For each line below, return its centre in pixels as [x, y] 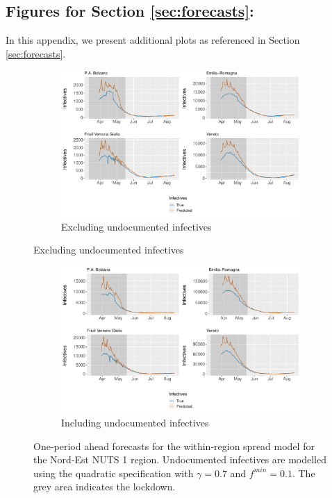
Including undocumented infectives [135, 423]
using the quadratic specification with [114, 473]
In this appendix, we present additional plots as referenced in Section [153, 40]
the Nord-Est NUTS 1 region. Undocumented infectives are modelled [180, 459]
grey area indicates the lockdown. [105, 487]
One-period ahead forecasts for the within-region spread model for [174, 446]
